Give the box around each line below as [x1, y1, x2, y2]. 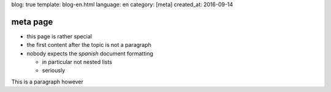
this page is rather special [26, 32, 92, 40]
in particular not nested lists [42, 58, 113, 66]
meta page [11, 16, 53, 27]
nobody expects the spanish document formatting [26, 49, 153, 57]
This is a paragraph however [11, 78, 84, 85]
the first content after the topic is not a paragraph [26, 41, 151, 49]
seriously [42, 67, 66, 74]
